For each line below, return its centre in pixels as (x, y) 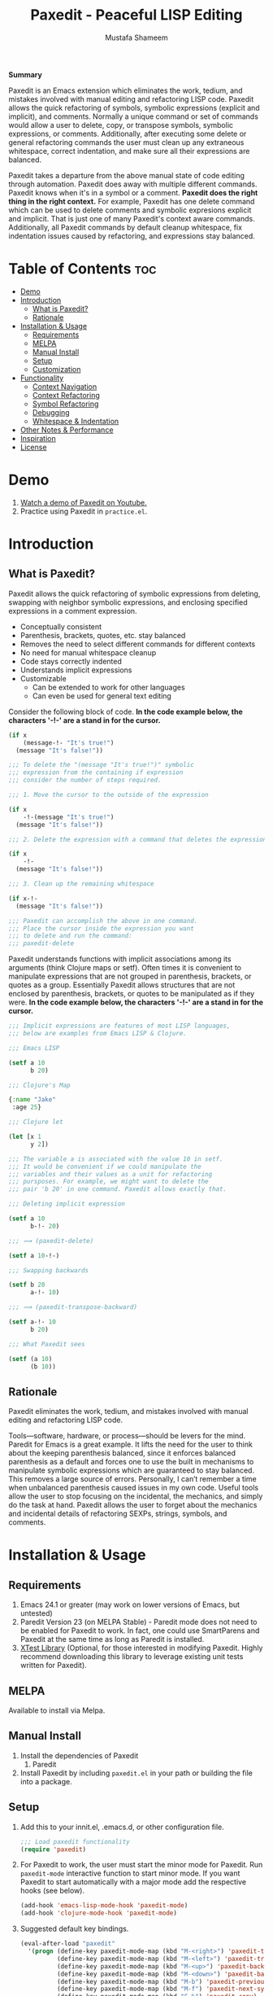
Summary (25, 74)
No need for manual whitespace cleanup (88, 652)
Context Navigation (65, 386)
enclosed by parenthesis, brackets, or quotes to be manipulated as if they (132, 994)
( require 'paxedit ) (53, 1849)
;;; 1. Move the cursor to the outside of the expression (108, 795)
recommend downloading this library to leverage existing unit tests (132, 1657)
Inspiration (38, 438)
